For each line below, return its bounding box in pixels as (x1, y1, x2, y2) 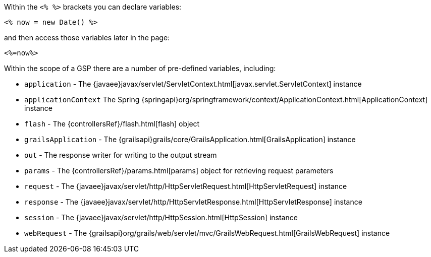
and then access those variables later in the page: (4, 33, 170, 42)
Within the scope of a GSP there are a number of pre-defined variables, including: (4, 64, 276, 73)
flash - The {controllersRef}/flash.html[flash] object (24, 119, 200, 128)
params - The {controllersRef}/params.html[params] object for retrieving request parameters (24, 166, 334, 175)
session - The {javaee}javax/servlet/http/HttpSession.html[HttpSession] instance (24, 213, 298, 222)
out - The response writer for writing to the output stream (24, 151, 217, 159)
